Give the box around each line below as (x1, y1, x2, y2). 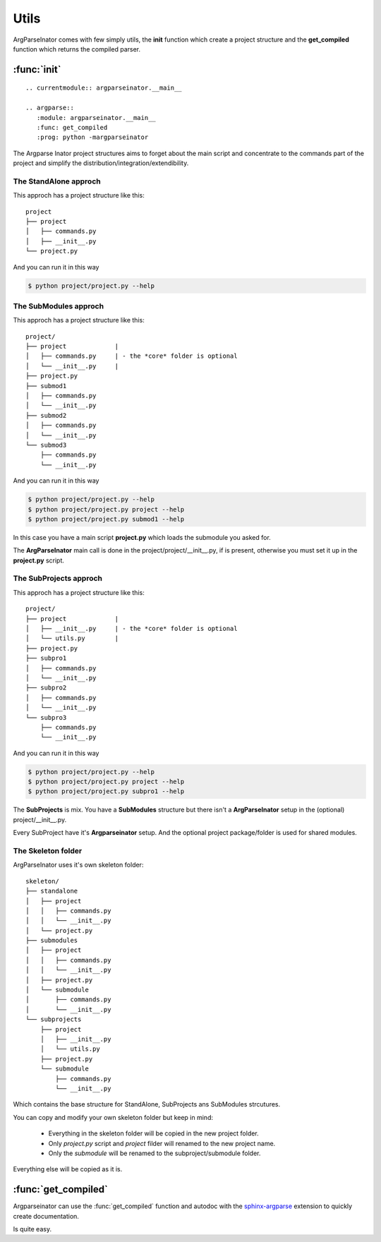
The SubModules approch (13, 301, 104, 310)
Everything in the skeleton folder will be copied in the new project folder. (48, 1129, 259, 1138)
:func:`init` (13, 64, 61, 76)
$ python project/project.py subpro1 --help (28, 788, 185, 795)
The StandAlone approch (13, 176, 102, 186)
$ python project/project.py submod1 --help (28, 515, 185, 523)
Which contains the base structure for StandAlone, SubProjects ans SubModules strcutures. (13, 1100, 281, 1109)
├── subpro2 (25, 684, 67, 692)
